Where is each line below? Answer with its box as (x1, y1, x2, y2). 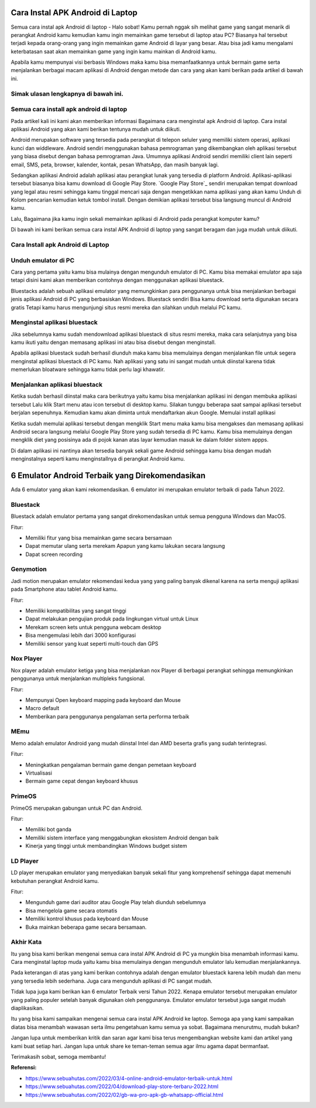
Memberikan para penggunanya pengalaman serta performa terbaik (25, 712, 190, 720)
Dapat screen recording (25, 551, 83, 558)
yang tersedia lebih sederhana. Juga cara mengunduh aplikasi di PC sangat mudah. (11, 977, 213, 984)
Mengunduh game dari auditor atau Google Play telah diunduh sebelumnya (25, 899, 206, 906)
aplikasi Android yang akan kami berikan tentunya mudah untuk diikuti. (11, 125, 181, 132)
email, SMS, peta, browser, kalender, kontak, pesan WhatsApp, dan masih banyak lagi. (11, 161, 219, 168)
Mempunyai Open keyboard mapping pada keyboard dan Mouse (25, 696, 181, 703)
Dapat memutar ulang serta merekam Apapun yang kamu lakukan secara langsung (25, 543, 225, 550)
